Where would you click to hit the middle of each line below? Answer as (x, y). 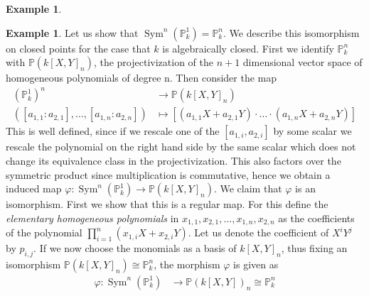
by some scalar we (312, 131)
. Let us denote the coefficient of (258, 232)
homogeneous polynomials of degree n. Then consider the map (141, 78)
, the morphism (187, 264)
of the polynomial (44, 232)
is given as (256, 264)
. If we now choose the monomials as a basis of (135, 248)
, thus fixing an (314, 248)
